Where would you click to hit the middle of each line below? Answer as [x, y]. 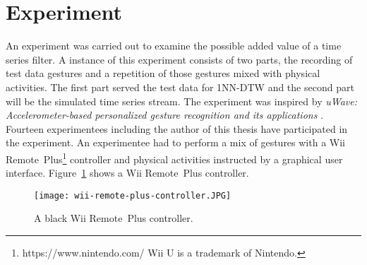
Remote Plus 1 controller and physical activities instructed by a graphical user [174, 158]
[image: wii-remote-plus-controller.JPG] [133, 195]
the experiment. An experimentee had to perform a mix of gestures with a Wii [175, 142]
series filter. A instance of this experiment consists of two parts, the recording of [179, 59]
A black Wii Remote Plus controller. [114, 218]
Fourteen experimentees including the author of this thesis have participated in [177, 128]
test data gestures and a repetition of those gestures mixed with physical [163, 73]
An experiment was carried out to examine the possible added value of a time [174, 46]
